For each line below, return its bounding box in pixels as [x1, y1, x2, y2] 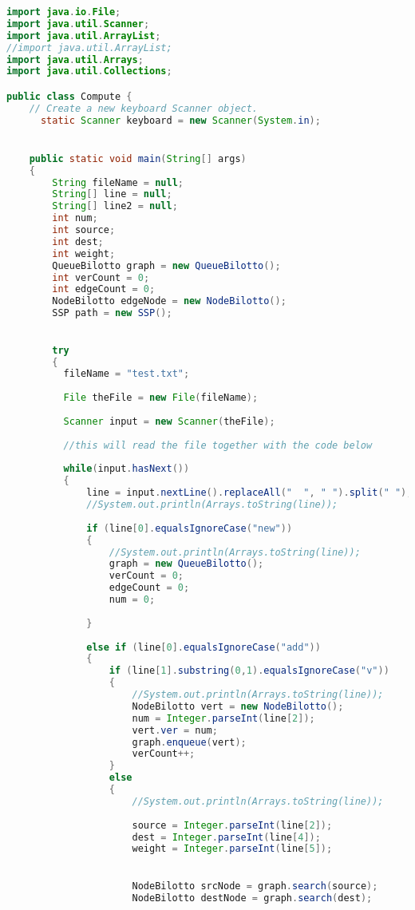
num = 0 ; [109, 594, 156, 605]
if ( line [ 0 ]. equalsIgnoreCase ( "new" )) [86, 522, 293, 534]
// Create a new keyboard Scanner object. [29, 102, 258, 114]
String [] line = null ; [52, 188, 172, 200]
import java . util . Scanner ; [6, 18, 150, 30]
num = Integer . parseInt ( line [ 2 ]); [132, 712, 315, 724]
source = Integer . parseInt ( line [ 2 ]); [132, 819, 333, 831]
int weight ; [52, 247, 116, 259]
